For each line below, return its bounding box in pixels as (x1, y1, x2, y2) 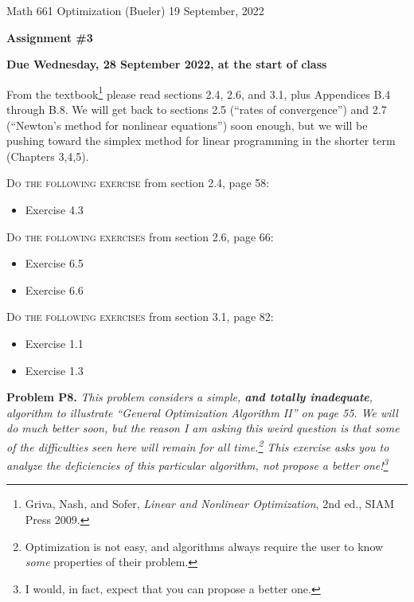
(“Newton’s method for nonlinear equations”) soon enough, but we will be (6, 116, 368, 133)
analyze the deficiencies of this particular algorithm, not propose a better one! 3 (6, 455, 389, 473)
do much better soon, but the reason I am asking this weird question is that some (6, 420, 400, 436)
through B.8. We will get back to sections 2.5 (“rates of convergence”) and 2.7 (6, 101, 387, 118)
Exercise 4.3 (25, 201, 84, 217)
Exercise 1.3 (25, 362, 84, 378)
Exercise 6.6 (25, 281, 84, 298)
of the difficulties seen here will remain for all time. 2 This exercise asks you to (6, 436, 389, 455)
